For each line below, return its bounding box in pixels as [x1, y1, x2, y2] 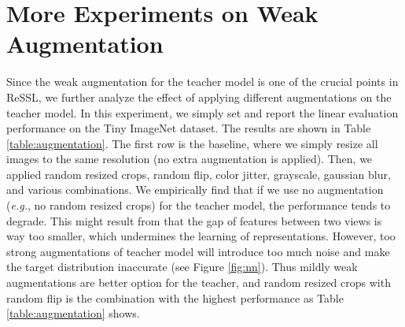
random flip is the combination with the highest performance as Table [6, 289, 344, 306]
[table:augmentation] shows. [6, 305, 140, 321]
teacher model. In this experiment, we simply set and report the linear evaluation [6, 104, 399, 121]
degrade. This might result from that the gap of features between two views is [6, 212, 382, 229]
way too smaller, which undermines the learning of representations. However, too [6, 228, 396, 244]
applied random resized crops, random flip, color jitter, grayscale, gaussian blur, [6, 165, 391, 182]
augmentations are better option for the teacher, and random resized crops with [6, 274, 391, 291]
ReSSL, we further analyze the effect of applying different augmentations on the [6, 88, 392, 105]
